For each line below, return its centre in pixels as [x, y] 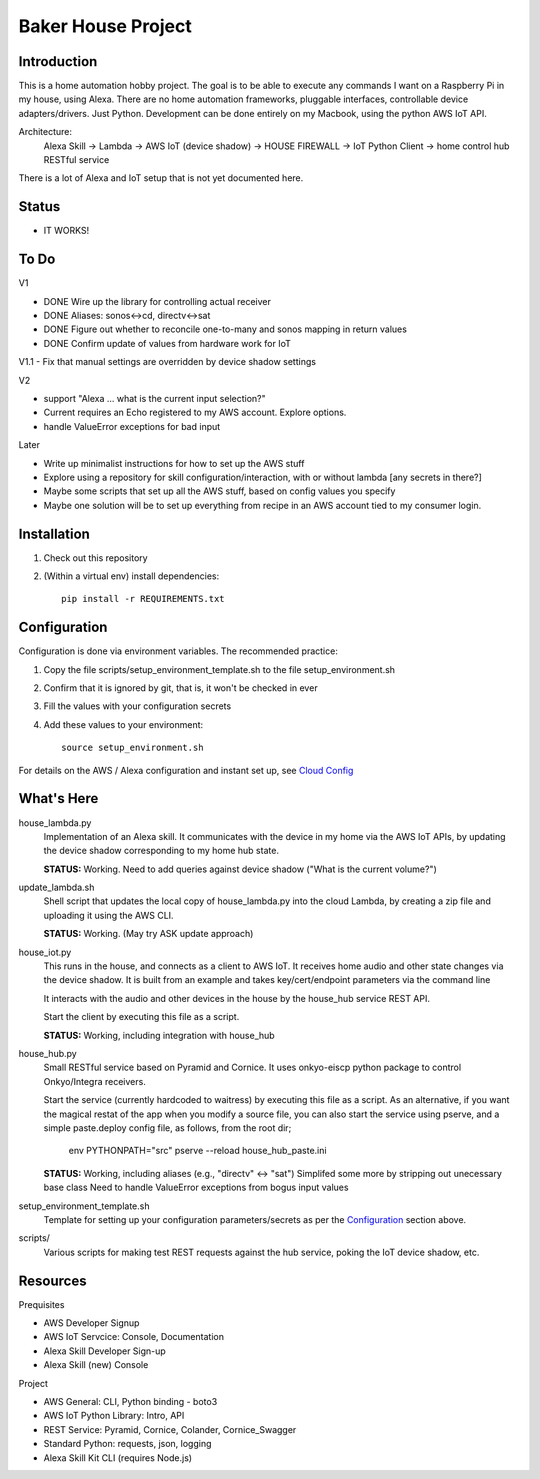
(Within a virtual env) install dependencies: [131, 576]
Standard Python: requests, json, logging [127, 1444]
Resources [52, 1280]
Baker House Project [105, 26]
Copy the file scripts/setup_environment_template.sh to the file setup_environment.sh [219, 669]
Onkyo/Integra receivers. [95, 1081]
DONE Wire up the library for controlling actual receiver [157, 301]
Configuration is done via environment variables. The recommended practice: [178, 651]
